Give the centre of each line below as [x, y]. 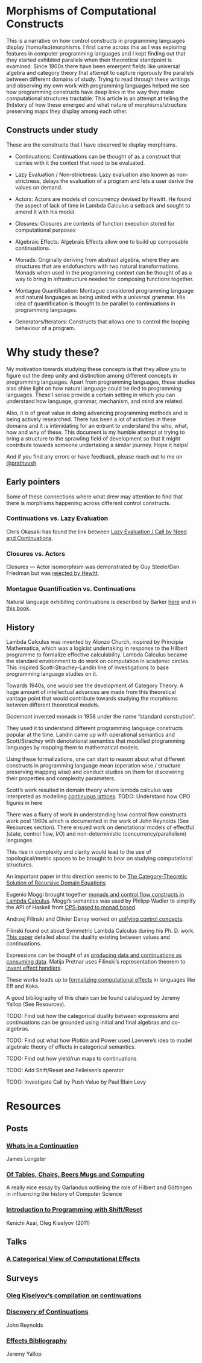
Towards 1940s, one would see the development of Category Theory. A [95, 685]
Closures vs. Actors [36, 553]
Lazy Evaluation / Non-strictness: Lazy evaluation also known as [95, 174]
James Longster [27, 1159]
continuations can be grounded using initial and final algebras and [88, 1022]
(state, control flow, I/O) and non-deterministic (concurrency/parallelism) [96, 834]
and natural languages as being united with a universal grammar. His [100, 297]
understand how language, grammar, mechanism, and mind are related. [95, 401]
